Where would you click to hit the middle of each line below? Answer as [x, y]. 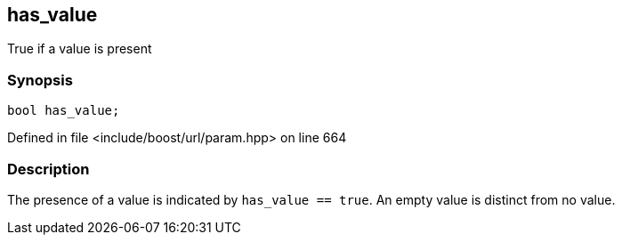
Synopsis [40, 80]
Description [48, 169]
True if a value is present [80, 49]
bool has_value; [64, 111]
